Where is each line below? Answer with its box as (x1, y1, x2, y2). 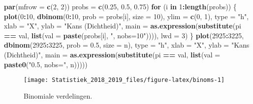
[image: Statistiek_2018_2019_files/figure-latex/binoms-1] (24, 77, 225, 84)
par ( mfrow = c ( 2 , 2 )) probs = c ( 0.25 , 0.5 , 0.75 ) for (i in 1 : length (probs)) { (4, 1, 237, 11)
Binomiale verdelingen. (24, 90, 93, 101)
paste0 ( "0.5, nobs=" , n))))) (4, 59, 88, 69)
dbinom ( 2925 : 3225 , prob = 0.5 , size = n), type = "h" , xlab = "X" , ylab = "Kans (4, 40, 250, 50)
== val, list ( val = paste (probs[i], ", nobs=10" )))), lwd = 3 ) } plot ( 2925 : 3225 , (4, 30, 244, 40)
